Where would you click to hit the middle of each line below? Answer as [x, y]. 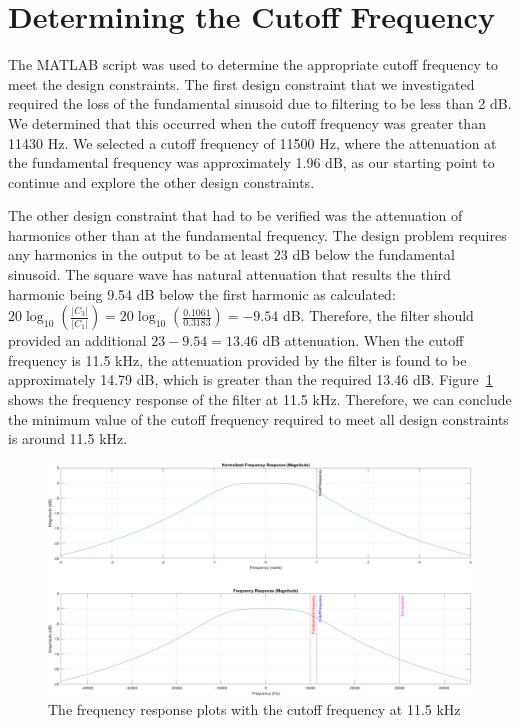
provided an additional [77, 340]
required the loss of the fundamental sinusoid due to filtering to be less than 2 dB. [260, 103]
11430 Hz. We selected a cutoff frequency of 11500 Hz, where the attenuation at [252, 142]
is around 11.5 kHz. [68, 438]
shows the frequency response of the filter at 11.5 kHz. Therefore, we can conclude [260, 399]
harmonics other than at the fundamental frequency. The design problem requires [257, 234]
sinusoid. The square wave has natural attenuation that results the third [229, 274]
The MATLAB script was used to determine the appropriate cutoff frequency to [253, 64]
